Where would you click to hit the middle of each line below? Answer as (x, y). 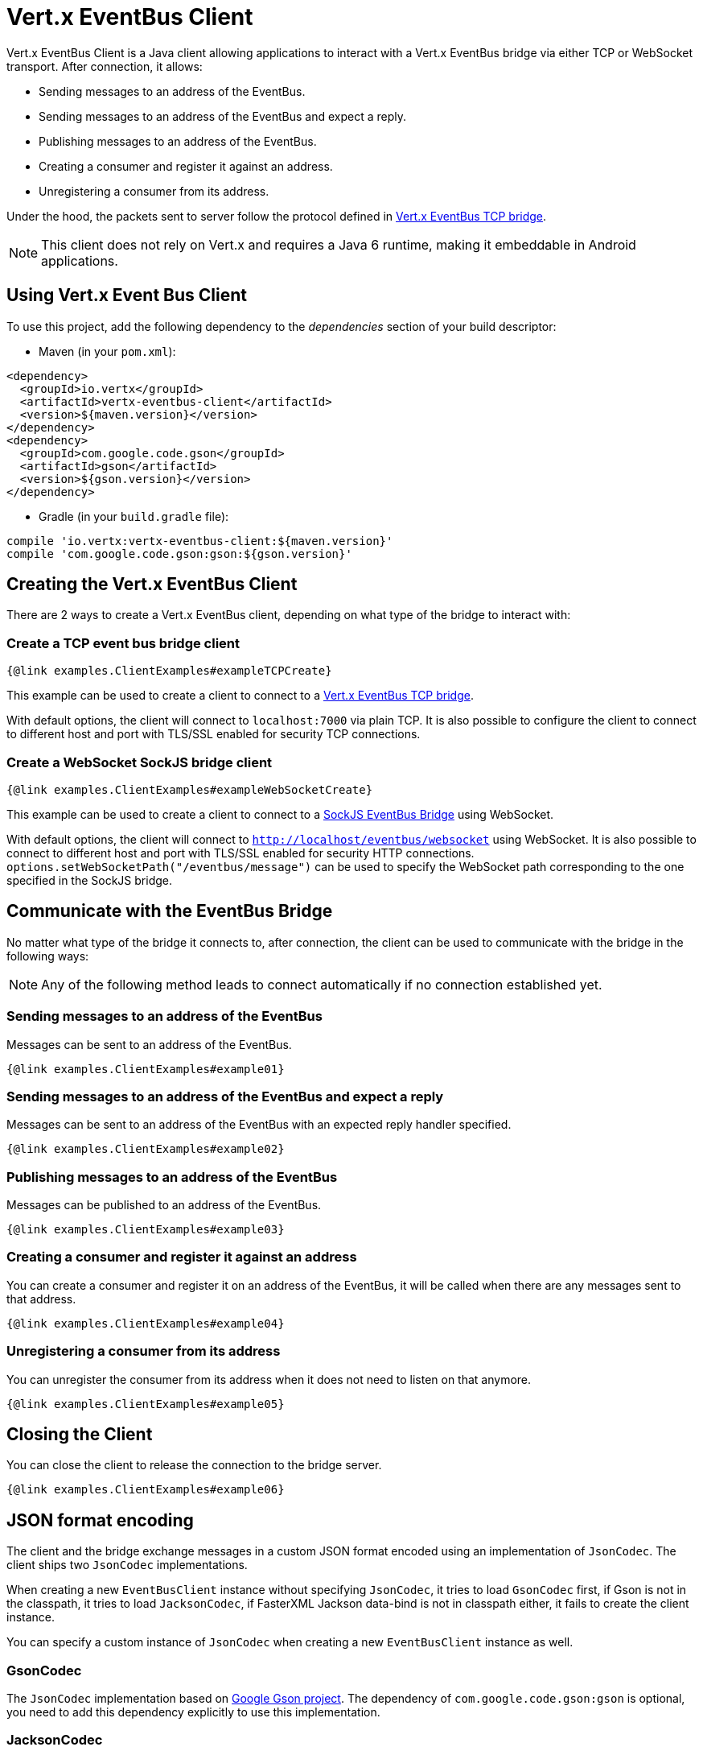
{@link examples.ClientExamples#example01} (146, 1069)
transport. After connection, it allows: (105, 66)
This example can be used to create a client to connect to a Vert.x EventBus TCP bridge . (240, 696)
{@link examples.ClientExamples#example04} (146, 1323)
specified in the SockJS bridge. (90, 880)
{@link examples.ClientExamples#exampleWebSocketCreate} (190, 789)
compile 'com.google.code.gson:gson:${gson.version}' (179, 553)
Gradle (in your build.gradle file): (134, 516)
